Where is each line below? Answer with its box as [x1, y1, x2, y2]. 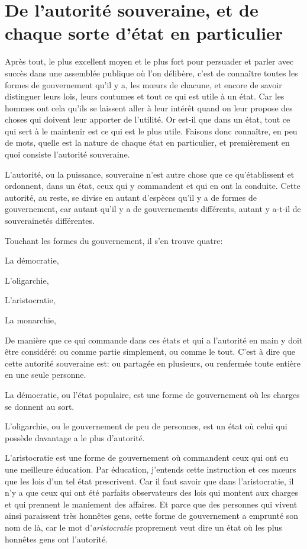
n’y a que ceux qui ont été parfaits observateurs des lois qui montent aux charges [5, 486, 299, 499]
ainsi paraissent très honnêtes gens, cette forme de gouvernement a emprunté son [5, 509, 299, 522]
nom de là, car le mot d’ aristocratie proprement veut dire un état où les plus [5, 521, 282, 533]
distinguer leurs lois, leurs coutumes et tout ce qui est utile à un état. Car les [5, 90, 285, 102]
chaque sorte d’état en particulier [5, 21, 283, 45]
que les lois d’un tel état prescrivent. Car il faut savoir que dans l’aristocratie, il [5, 474, 294, 487]
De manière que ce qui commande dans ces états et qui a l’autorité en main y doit [5, 333, 303, 346]
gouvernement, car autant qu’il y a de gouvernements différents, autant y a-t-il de [5, 203, 301, 215]
